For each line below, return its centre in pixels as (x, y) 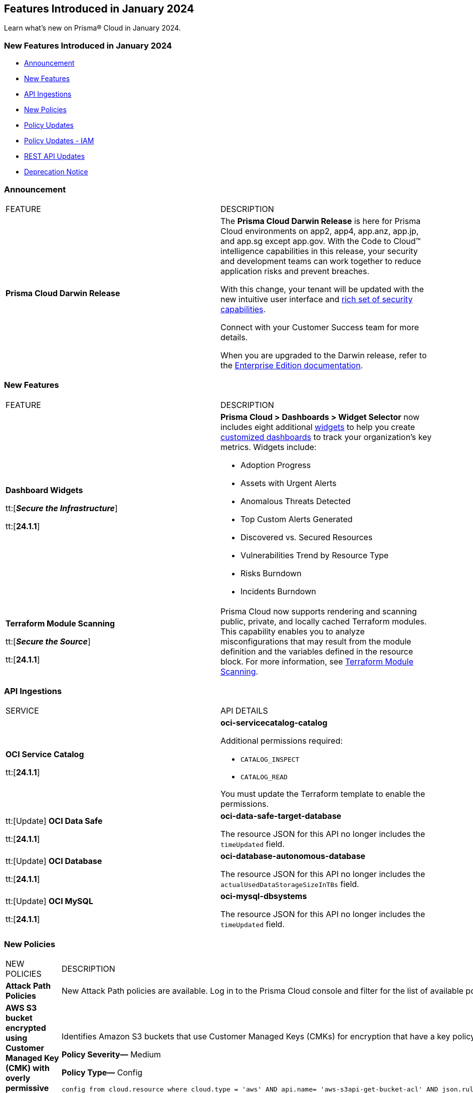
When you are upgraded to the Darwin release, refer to (324, 355)
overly (18, 1078)
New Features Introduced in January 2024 (88, 45)
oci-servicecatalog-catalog (274, 723)
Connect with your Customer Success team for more (320, 327)
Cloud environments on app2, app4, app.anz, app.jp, (320, 231)
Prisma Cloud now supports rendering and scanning (319, 611)
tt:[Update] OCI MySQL (50, 901)
